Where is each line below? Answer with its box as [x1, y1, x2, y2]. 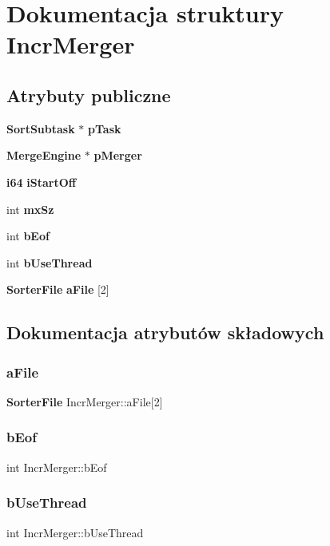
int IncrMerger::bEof [6, 458, 107, 475]
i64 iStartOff [6, 173, 77, 190]
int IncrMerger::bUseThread [6, 524, 144, 540]
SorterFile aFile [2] [6, 281, 109, 298]
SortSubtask [6, 120, 75, 136]
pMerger [93, 147, 142, 164]
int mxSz [6, 200, 54, 217]
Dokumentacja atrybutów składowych [6, 320, 324, 345]
